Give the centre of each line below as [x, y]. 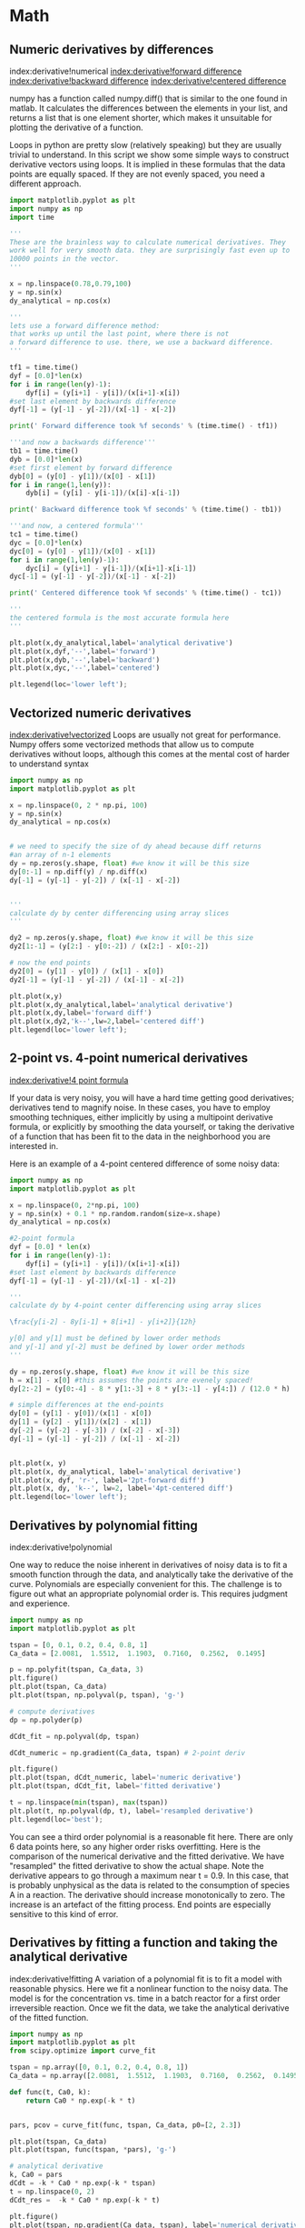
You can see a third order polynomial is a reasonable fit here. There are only [151, 1836]
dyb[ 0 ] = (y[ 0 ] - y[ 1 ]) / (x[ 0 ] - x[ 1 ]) [83, 476]
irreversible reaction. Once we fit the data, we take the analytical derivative [149, 2008]
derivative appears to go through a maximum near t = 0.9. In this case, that [149, 1875]
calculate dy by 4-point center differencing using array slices [135, 1305]
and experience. [40, 1603]
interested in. [34, 1145]
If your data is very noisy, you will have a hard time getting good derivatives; [152, 1097]
